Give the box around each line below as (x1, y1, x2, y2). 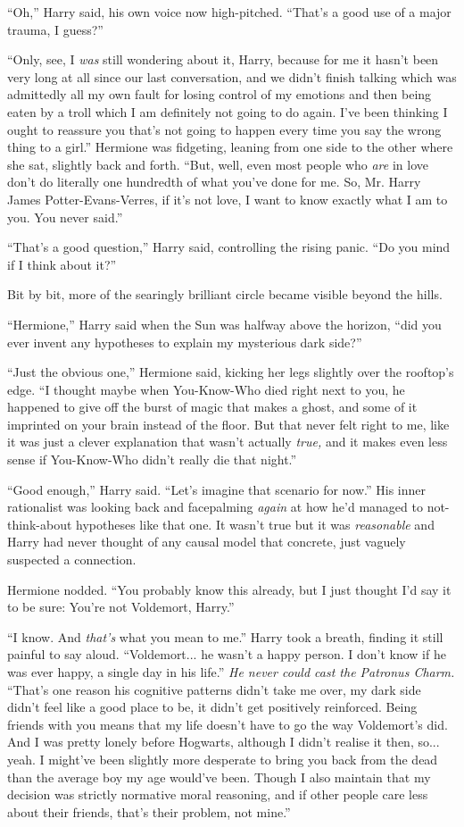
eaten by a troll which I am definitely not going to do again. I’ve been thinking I (7, 102, 448, 121)
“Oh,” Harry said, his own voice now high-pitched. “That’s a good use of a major (7, 3, 452, 21)
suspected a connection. (7, 550, 137, 569)
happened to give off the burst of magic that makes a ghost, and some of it (7, 397, 418, 416)
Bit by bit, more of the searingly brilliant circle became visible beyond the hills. (7, 285, 443, 304)
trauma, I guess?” (7, 20, 104, 38)
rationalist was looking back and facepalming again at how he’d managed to (7, 497, 423, 516)
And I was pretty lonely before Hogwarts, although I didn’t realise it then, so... (7, 732, 440, 751)
